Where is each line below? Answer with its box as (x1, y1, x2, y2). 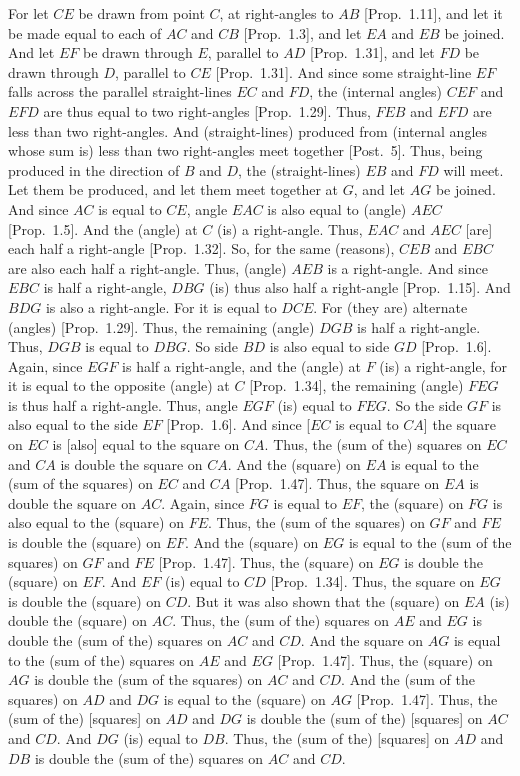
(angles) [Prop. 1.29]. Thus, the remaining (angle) (8, 316, 315, 337)
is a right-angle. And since (327, 257, 488, 278)
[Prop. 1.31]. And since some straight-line (215, 61, 472, 82)
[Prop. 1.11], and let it (364, 3, 503, 23)
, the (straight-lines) (238, 159, 361, 180)
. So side (186, 336, 239, 357)
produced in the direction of (8, 159, 180, 180)
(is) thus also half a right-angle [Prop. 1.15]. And (209, 277, 511, 298)
